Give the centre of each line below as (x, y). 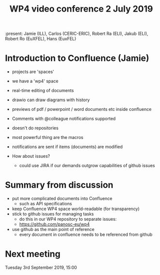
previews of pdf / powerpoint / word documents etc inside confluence (82, 109)
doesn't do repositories (35, 128)
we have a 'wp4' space (35, 81)
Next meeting (33, 254)
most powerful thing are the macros (48, 137)
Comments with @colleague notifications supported (64, 119)
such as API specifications (46, 204)
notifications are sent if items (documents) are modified (67, 147)
